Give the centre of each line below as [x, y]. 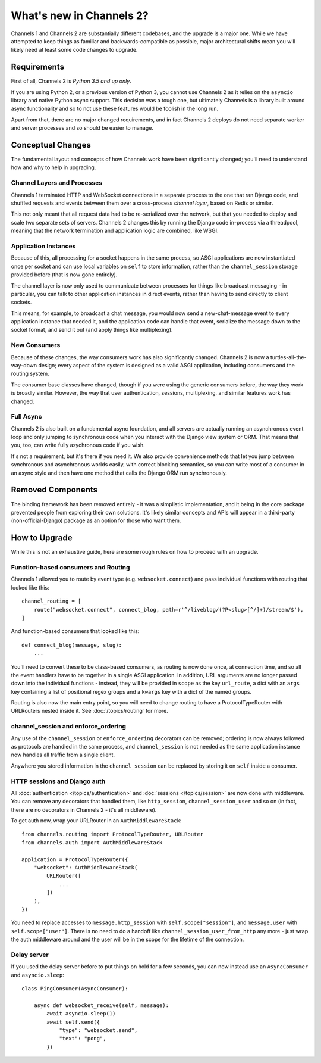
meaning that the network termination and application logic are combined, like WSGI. [115, 231]
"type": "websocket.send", [98, 1031]
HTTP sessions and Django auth [58, 781]
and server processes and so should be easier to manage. [82, 128]
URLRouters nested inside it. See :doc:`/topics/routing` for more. [90, 711]
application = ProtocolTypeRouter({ [75, 859]
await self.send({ [73, 1022]
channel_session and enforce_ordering [69, 727]
